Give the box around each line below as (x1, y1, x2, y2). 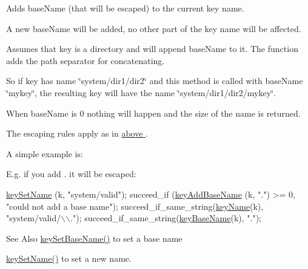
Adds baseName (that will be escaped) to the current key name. (6, 2, 244, 14)
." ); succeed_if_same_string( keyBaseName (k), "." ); (70, 212, 262, 224)
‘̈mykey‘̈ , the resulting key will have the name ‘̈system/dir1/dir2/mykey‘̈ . (6, 86, 276, 99)
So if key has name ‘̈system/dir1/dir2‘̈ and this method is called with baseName (6, 74, 303, 87)
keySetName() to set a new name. (6, 252, 132, 265)
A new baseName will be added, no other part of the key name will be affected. (6, 22, 301, 34)
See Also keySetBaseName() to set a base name (6, 232, 182, 244)
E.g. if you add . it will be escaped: (6, 167, 136, 180)
